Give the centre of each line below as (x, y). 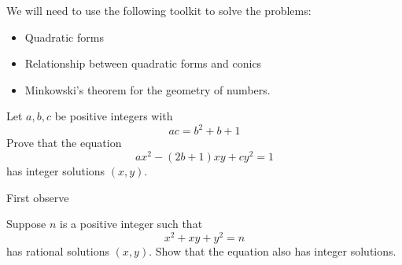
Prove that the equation (64, 143)
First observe (38, 197)
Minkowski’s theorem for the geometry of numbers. (148, 89)
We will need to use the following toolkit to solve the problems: (159, 10)
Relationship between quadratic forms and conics (143, 63)
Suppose (26, 224)
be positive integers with (114, 116)
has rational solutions (58, 251)
